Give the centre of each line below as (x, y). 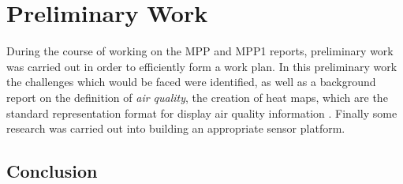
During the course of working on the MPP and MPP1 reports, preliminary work (200, 51)
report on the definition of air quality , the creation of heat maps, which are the (197, 97)
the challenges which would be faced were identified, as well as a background (191, 82)
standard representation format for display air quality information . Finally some (202, 113)
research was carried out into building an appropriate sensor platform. (176, 128)
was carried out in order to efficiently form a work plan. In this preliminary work (202, 66)
